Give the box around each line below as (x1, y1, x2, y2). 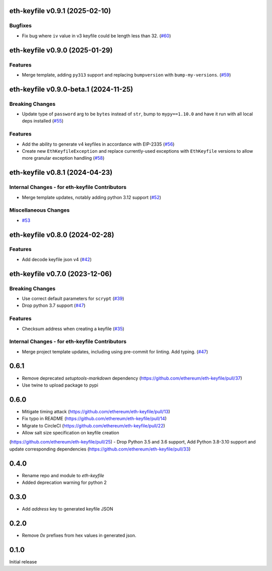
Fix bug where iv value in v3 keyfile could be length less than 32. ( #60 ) (22, 33, 171, 39)
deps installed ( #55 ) (22, 118, 64, 124)
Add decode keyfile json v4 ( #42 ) (22, 256, 92, 262)
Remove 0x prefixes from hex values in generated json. (22, 532, 137, 538)
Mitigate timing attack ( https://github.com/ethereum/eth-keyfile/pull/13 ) (22, 408, 171, 414)
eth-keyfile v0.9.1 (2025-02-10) (9, 7, 111, 15)
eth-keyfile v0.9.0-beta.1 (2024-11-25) (9, 85, 133, 93)
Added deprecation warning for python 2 (22, 479, 107, 486)
